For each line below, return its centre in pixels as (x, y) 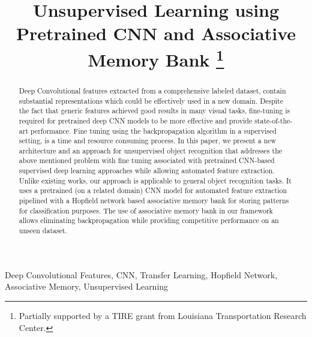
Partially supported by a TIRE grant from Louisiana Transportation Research (163, 315)
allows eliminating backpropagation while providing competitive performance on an (149, 220)
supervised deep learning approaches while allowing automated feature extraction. (147, 171)
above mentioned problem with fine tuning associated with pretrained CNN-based (147, 160)
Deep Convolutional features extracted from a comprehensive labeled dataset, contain (152, 90)
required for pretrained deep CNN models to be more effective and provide (136, 120)
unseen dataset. (43, 231)
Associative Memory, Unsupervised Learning (87, 286)
